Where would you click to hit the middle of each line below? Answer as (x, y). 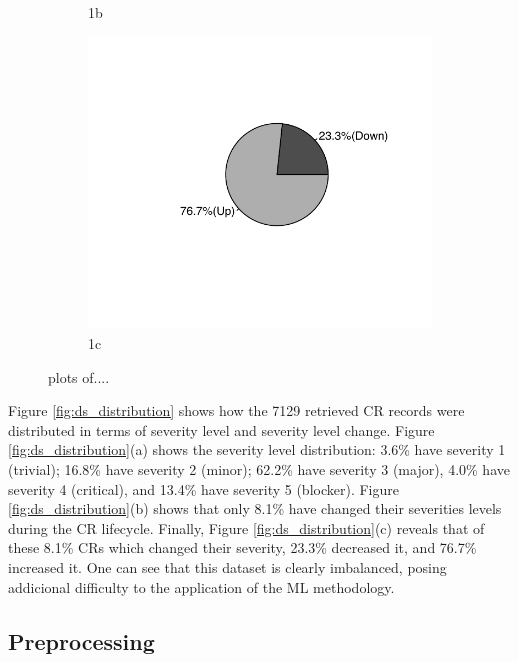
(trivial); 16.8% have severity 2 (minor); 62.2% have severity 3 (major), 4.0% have (259, 468)
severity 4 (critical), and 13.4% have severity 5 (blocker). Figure (203, 488)
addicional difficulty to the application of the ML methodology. (201, 586)
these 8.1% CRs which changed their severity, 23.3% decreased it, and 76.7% (242, 547)
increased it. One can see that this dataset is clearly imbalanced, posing (227, 566)
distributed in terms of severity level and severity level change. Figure (221, 429)
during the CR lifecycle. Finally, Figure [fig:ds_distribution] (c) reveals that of (246, 527)
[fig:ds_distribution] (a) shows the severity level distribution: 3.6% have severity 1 (257, 449)
